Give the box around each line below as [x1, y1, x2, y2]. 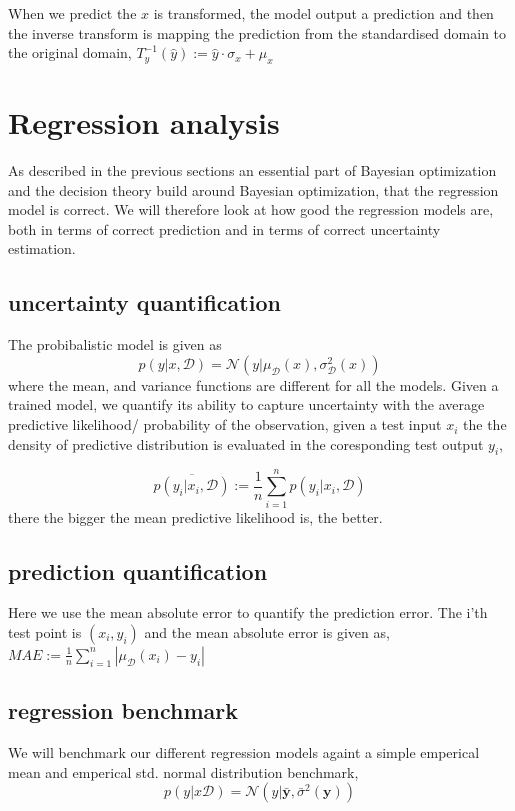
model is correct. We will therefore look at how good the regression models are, [8, 199, 494, 220]
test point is [8, 621, 82, 642]
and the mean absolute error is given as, [144, 621, 390, 642]
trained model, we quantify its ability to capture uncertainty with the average [8, 394, 485, 415]
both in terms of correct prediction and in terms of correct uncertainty [8, 218, 441, 239]
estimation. [8, 238, 76, 259]
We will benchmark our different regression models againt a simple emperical [8, 742, 480, 763]
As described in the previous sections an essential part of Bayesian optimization [8, 160, 497, 181]
